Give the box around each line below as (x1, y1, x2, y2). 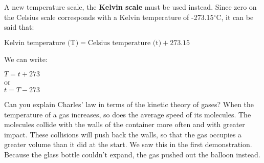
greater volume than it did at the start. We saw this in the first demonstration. (4, 139, 252, 150)
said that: (4, 22, 34, 32)
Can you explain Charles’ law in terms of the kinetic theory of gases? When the (4, 98, 254, 109)
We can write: (4, 53, 48, 64)
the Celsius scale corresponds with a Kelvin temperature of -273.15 (4, 11, 214, 22)
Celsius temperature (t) (87, 39, 162, 47)
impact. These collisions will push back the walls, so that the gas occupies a (4, 129, 242, 139)
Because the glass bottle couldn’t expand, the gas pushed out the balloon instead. (4, 149, 260, 159)
